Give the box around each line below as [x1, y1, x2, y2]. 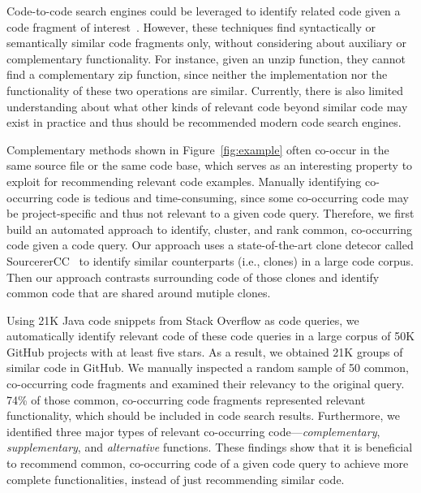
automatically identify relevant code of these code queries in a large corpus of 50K [6, 327, 415, 344]
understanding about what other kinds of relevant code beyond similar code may [6, 97, 408, 115]
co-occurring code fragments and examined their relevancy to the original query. [6, 375, 405, 392]
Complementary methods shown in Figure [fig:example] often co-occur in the [6, 141, 389, 158]
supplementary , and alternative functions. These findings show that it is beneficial [6, 439, 413, 456]
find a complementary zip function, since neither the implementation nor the [6, 66, 388, 83]
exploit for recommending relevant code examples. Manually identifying [6, 172, 362, 189]
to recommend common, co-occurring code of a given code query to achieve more [6, 455, 409, 472]
